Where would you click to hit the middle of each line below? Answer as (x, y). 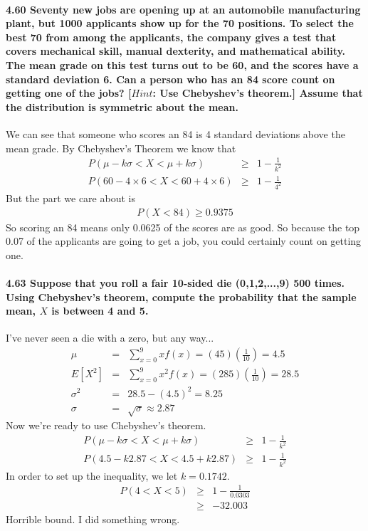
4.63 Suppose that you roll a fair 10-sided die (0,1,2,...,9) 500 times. (175, 282)
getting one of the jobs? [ (69, 93)
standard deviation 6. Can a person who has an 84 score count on (170, 79)
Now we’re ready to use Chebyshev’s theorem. (106, 425)
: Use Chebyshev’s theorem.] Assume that (258, 93)
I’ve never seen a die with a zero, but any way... (110, 338)
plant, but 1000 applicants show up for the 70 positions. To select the (180, 23)
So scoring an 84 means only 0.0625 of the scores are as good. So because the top (183, 227)
